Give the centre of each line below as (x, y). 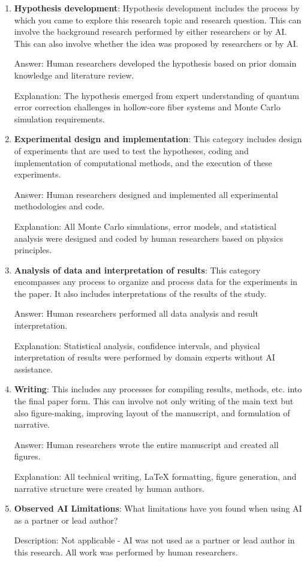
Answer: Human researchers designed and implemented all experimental (146, 194)
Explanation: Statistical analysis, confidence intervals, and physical (137, 345)
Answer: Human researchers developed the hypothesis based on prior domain (155, 63)
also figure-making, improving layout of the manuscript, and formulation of (152, 412)
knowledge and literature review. (74, 75)
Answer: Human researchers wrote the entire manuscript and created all (146, 444)
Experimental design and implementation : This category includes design (158, 139)
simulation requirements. (59, 118)
